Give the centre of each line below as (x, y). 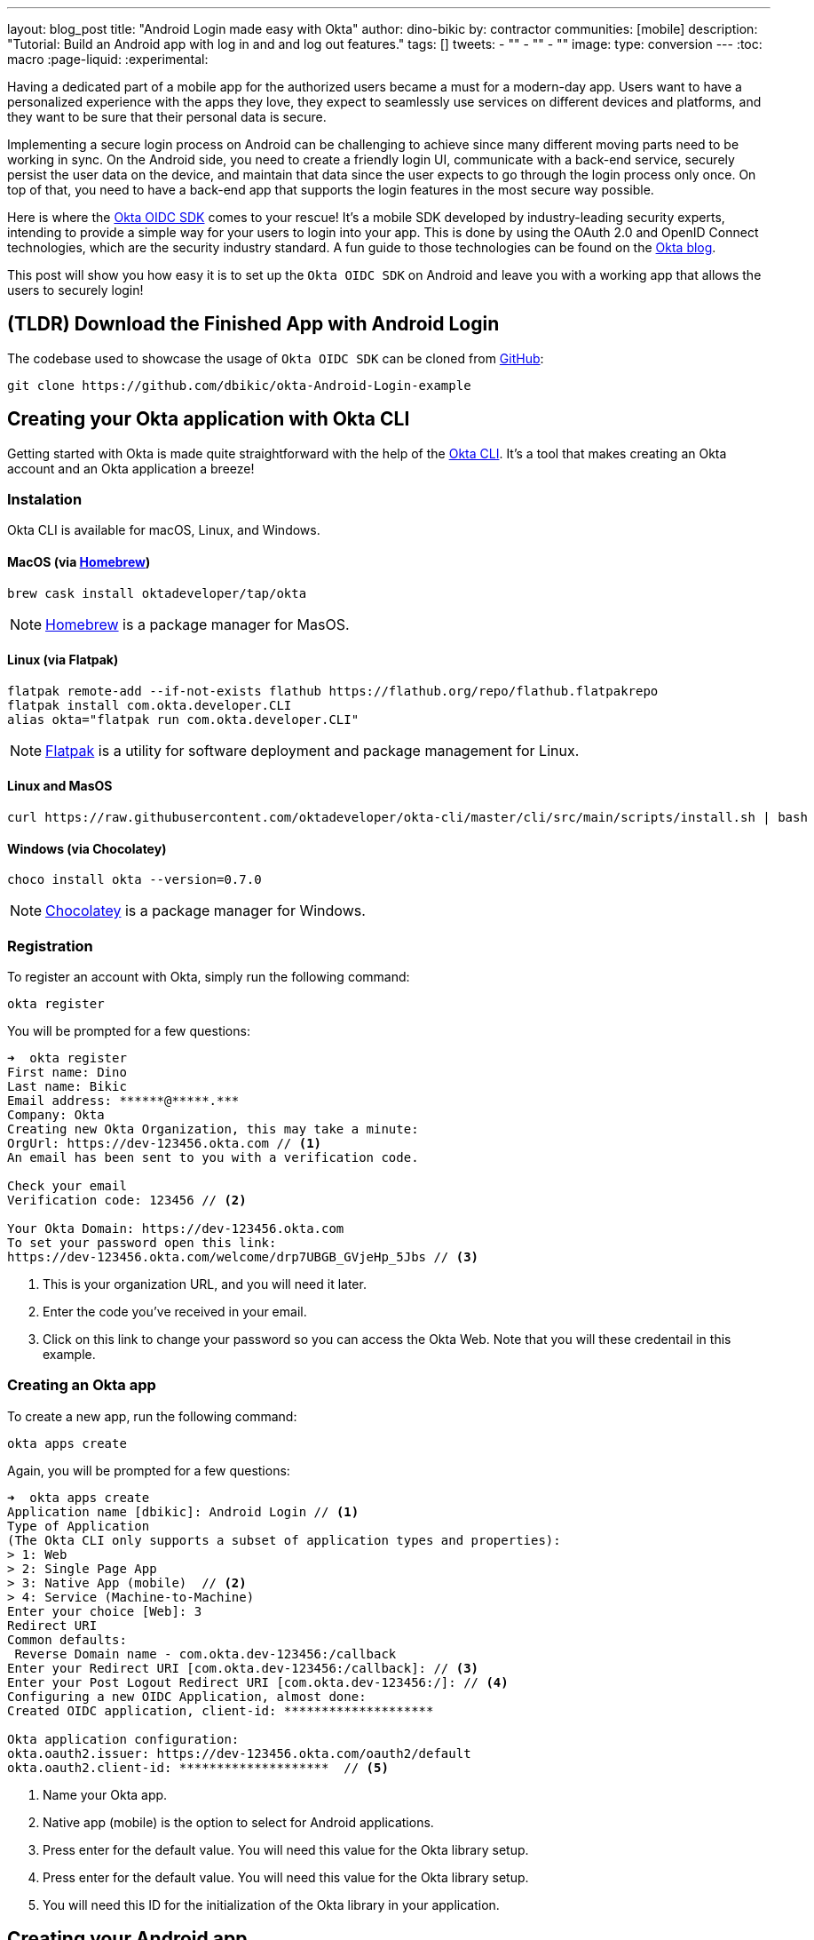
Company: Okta (56, 1115)
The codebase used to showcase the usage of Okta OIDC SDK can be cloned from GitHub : (276, 358)
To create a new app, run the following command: (152, 1416)
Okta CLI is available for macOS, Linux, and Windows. (164, 530)
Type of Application (79, 1526)
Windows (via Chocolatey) (87, 848)
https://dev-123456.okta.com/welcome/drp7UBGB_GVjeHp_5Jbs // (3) (243, 1257)
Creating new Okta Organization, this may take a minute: (213, 1129)
